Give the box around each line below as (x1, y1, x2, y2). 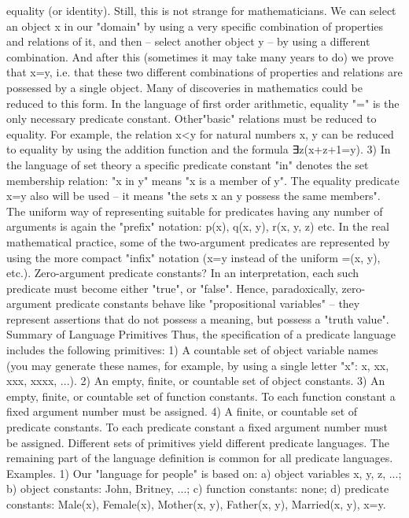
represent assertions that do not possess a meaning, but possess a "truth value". (6, 310, 389, 327)
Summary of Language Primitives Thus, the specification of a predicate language (6, 326, 396, 342)
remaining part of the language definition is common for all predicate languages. (6, 450, 393, 466)
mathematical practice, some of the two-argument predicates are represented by (6, 233, 390, 250)
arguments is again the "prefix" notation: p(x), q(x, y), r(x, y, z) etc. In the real (6, 218, 389, 235)
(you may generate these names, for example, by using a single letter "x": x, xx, (6, 357, 389, 373)
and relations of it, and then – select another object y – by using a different (6, 33, 370, 50)
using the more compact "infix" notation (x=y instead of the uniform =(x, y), (6, 249, 381, 265)
